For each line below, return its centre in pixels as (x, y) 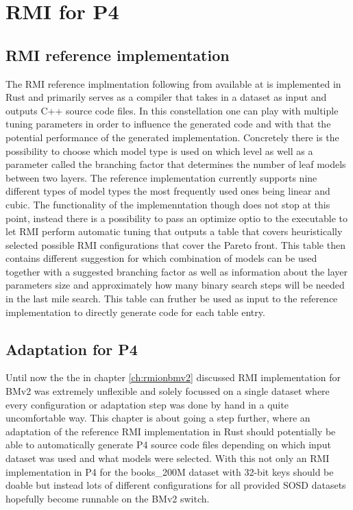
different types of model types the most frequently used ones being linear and (168, 191)
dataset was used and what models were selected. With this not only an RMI (168, 458)
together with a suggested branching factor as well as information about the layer (177, 271)
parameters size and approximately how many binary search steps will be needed (175, 285)
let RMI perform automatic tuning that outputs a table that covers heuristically (174, 231)
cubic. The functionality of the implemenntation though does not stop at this (168, 204)
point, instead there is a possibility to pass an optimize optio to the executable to (177, 218)
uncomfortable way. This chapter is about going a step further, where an (158, 418)
